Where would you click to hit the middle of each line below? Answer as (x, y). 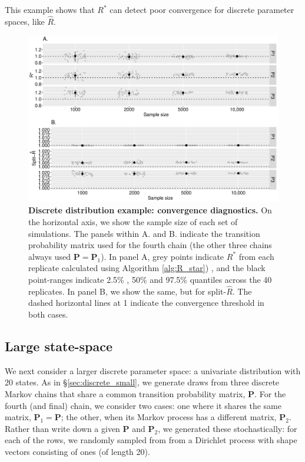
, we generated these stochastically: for (228, 428)
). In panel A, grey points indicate (163, 256)
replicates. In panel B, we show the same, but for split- (127, 291)
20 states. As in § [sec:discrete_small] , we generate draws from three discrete (142, 382)
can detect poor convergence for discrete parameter (202, 9)
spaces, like (25, 21)
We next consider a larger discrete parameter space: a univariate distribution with (153, 370)
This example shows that (50, 9)
